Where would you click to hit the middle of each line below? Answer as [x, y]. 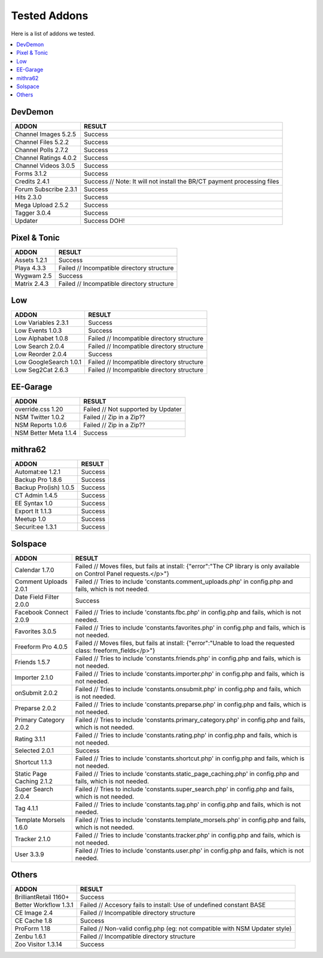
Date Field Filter [37, 597]
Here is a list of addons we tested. [53, 34]
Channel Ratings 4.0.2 [46, 158]
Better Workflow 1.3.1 [44, 905]
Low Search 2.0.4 [39, 347]
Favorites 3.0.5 [36, 631]
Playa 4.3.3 [30, 268]
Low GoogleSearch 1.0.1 [48, 362]
